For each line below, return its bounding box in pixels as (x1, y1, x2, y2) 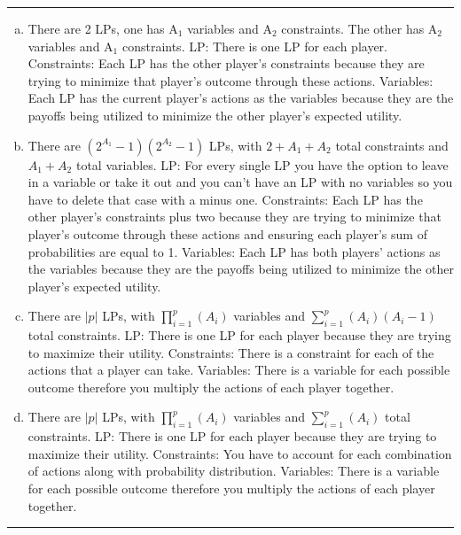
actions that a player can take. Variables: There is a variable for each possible (27, 361, 450, 379)
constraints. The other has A (281, 19, 438, 37)
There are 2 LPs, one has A (27, 19, 178, 37)
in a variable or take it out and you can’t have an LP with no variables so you (27, 173, 453, 191)
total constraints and (335, 136, 449, 154)
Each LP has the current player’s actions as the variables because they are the (27, 89, 454, 107)
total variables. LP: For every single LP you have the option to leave (75, 155, 449, 174)
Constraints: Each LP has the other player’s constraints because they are (27, 54, 425, 73)
